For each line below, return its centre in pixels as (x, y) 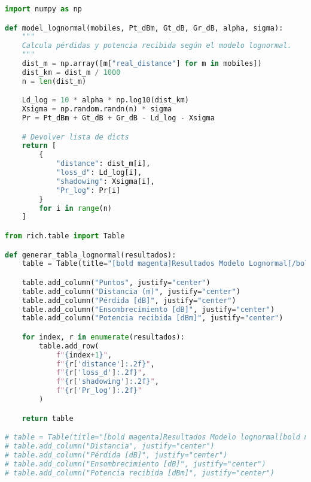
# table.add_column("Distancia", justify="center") (110, 446)
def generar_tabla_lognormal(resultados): (91, 255)
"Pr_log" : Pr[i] (88, 190)
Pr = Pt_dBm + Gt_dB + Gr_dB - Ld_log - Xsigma (118, 118)
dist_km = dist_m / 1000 (71, 72)
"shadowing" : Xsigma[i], (105, 181)
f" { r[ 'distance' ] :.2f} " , (105, 364)
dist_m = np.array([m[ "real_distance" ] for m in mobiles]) (142, 64)
